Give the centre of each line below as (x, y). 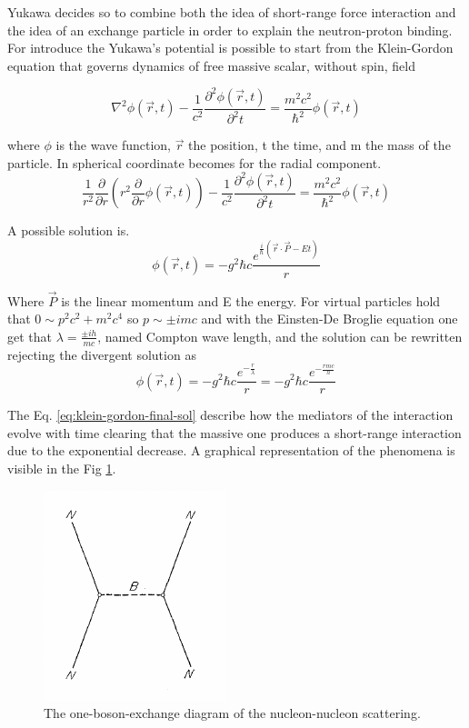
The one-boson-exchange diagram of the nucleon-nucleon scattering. (232, 713)
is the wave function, (113, 145)
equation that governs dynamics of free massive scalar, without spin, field (211, 65)
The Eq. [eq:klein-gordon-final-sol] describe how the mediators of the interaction (230, 415)
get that (30, 336)
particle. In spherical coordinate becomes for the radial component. (195, 162)
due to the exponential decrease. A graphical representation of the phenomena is (231, 450)
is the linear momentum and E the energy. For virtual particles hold (251, 300)
